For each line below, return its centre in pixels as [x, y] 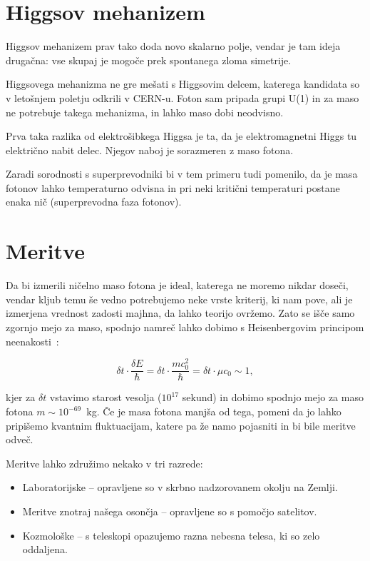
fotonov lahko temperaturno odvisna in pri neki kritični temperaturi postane [173, 187]
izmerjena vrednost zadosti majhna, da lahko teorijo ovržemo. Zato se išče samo [180, 313]
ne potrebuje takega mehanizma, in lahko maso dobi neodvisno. [145, 112]
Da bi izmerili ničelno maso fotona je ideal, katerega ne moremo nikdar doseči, [177, 285]
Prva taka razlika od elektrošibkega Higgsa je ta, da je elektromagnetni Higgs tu [181, 136]
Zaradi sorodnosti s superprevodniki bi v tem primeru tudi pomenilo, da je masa [182, 174]
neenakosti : [32, 341]
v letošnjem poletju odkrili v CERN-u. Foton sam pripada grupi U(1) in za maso [183, 97]
